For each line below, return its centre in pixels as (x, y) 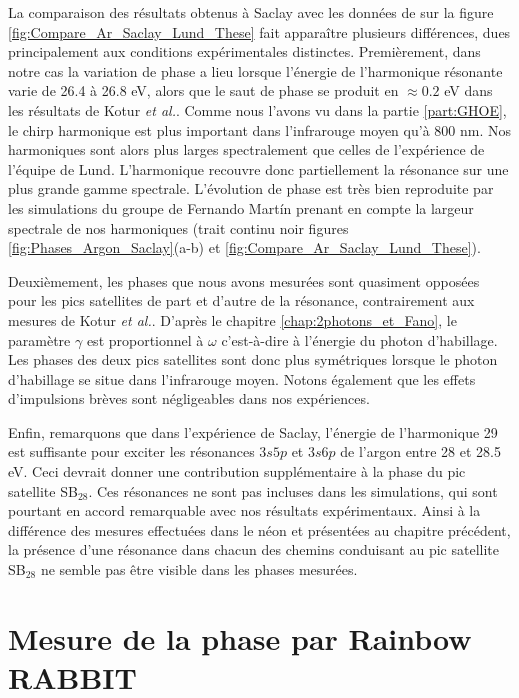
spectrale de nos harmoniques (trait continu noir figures (178, 227)
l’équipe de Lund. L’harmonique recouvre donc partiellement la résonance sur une (258, 168)
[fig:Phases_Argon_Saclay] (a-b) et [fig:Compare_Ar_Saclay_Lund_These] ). (244, 247)
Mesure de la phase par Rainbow (240, 637)
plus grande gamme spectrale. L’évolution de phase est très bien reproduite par (251, 188)
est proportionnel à (145, 339)
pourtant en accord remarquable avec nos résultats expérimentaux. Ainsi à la (244, 510)
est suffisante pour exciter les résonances (131, 451)
